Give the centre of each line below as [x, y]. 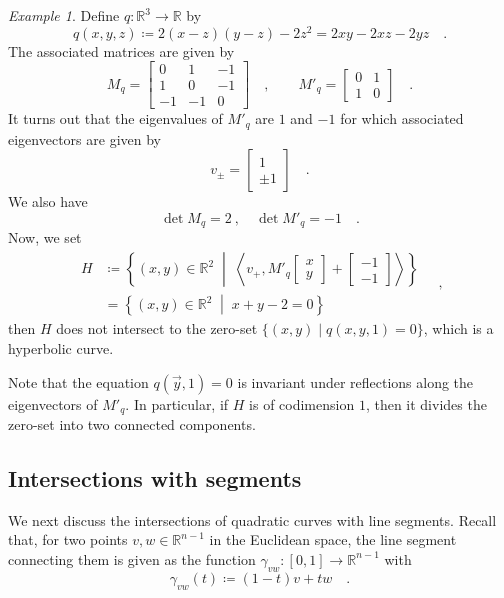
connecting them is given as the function [132, 558]
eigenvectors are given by [84, 138]
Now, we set [45, 237]
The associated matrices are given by [121, 50]
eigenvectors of [53, 403]
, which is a [458, 328]
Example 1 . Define [64, 15]
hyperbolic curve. [61, 347]
